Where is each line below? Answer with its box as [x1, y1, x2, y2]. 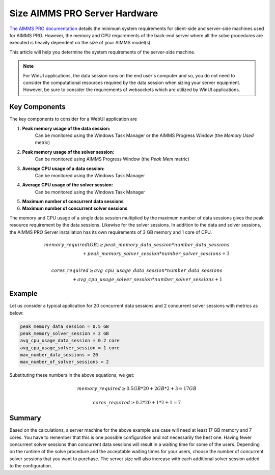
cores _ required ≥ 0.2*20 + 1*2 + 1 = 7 [92, 400, 181, 406]
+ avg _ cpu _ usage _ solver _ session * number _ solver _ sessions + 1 [72, 276, 223, 282]
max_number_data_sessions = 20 [20, 352, 99, 358]
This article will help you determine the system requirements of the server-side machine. [9, 49, 196, 55]
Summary [9, 414, 41, 423]
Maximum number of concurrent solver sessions [22, 205, 128, 211]
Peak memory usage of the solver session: [22, 149, 115, 155]
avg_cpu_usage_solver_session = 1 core [20, 345, 120, 351]
